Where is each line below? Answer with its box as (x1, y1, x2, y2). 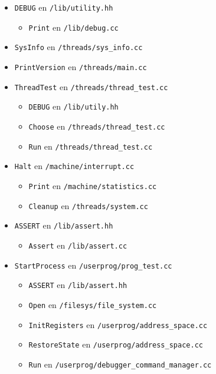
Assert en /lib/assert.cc (28, 239, 127, 251)
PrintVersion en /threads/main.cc (14, 60, 147, 72)
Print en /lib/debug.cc (28, 21, 119, 33)
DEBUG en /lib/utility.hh (14, 1, 113, 13)
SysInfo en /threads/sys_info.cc (14, 41, 143, 53)
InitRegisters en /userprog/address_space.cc (28, 318, 208, 330)
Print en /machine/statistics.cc (28, 179, 157, 191)
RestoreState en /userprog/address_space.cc (28, 338, 203, 350)
